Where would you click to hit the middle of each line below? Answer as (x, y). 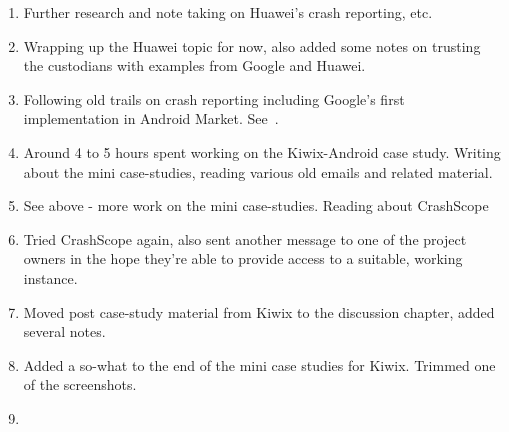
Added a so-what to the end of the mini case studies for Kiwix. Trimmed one (259, 364)
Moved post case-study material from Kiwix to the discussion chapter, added (259, 311)
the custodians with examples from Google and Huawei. (194, 65)
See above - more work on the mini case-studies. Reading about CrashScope (256, 205)
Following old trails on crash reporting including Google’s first (214, 98)
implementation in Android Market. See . (151, 118)
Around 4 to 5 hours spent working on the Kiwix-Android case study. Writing (262, 151)
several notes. (64, 331)
